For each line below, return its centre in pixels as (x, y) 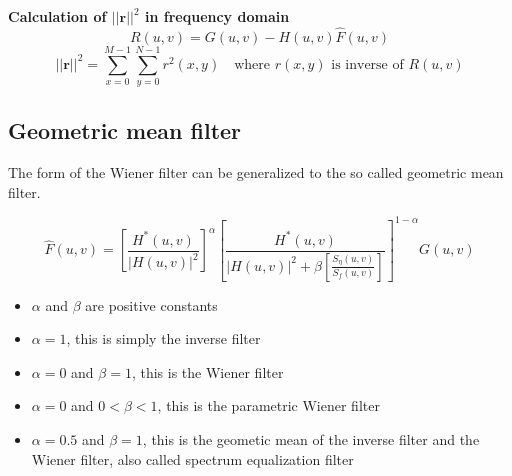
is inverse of (367, 64)
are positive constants (151, 304)
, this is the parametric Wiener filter (268, 405)
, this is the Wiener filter (207, 371)
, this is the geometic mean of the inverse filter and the (311, 439)
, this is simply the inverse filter (163, 338)
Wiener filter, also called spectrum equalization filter (192, 458)
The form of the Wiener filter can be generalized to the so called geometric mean (256, 172)
